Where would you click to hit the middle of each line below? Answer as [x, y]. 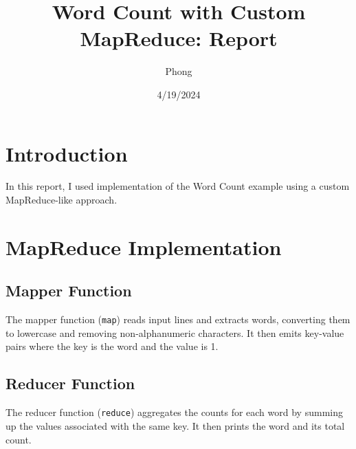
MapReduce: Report [179, 38]
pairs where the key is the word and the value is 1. [112, 346]
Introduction [67, 153]
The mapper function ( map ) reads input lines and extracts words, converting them [178, 319]
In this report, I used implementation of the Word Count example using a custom [178, 186]
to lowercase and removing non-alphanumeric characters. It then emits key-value [175, 332]
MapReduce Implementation [144, 247]
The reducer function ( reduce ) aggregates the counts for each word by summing [174, 412]
